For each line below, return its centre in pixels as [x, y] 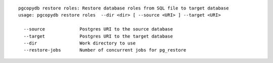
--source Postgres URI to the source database [98, 29]
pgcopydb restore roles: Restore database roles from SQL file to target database [124, 8]
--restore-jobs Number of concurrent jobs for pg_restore [105, 50]
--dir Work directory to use [80, 43]
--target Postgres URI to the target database [98, 36]
